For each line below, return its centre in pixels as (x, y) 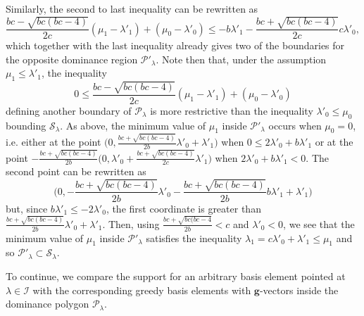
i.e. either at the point (54, 142)
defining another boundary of (69, 110)
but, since (27, 208)
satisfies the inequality (194, 238)
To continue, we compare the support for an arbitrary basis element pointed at (176, 276)
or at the (334, 142)
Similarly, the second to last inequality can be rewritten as (132, 8)
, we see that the (319, 223)
